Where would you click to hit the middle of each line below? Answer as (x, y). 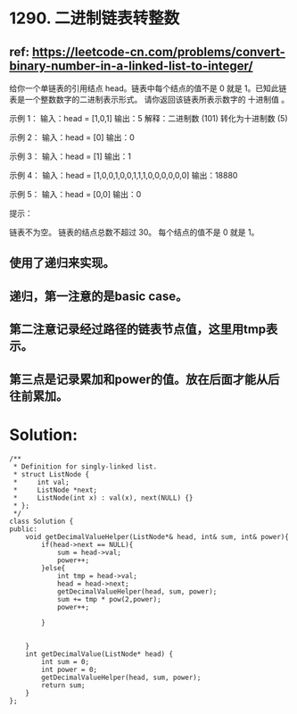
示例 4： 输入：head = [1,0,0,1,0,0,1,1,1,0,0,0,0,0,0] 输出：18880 (124, 175)
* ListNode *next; (55, 490)
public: (24, 529)
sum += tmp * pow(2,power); (109, 599)
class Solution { (41, 521)
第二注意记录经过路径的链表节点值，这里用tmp (138, 330)
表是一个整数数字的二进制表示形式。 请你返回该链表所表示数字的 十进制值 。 (149, 100)
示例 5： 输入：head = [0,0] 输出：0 (75, 194)
